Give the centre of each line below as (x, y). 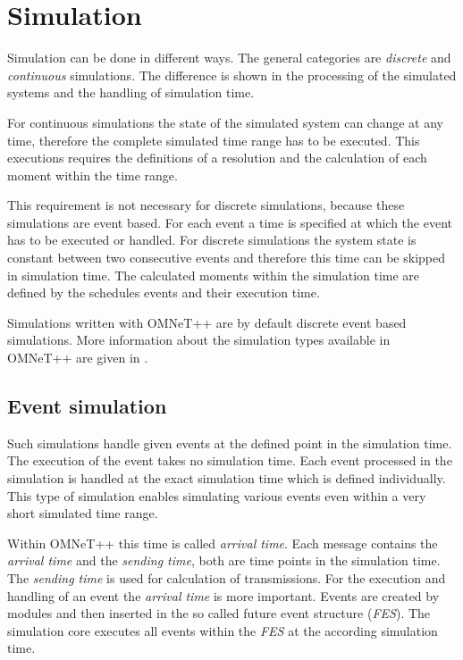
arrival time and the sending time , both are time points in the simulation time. (224, 560)
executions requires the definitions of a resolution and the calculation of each (217, 158)
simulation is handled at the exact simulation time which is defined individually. (227, 478)
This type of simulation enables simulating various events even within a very (217, 495)
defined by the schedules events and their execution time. (164, 292)
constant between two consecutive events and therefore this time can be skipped (227, 258)
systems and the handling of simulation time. (131, 92)
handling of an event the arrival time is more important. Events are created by (223, 595)
